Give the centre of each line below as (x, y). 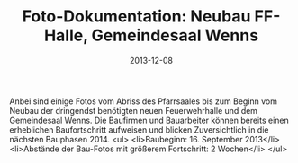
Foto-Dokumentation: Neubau (136, 17)
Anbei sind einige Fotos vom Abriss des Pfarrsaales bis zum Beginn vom (143, 101)
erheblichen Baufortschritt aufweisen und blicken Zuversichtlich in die (139, 129)
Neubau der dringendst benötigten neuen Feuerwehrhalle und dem (134, 110)
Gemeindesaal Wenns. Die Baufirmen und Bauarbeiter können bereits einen (149, 120)
